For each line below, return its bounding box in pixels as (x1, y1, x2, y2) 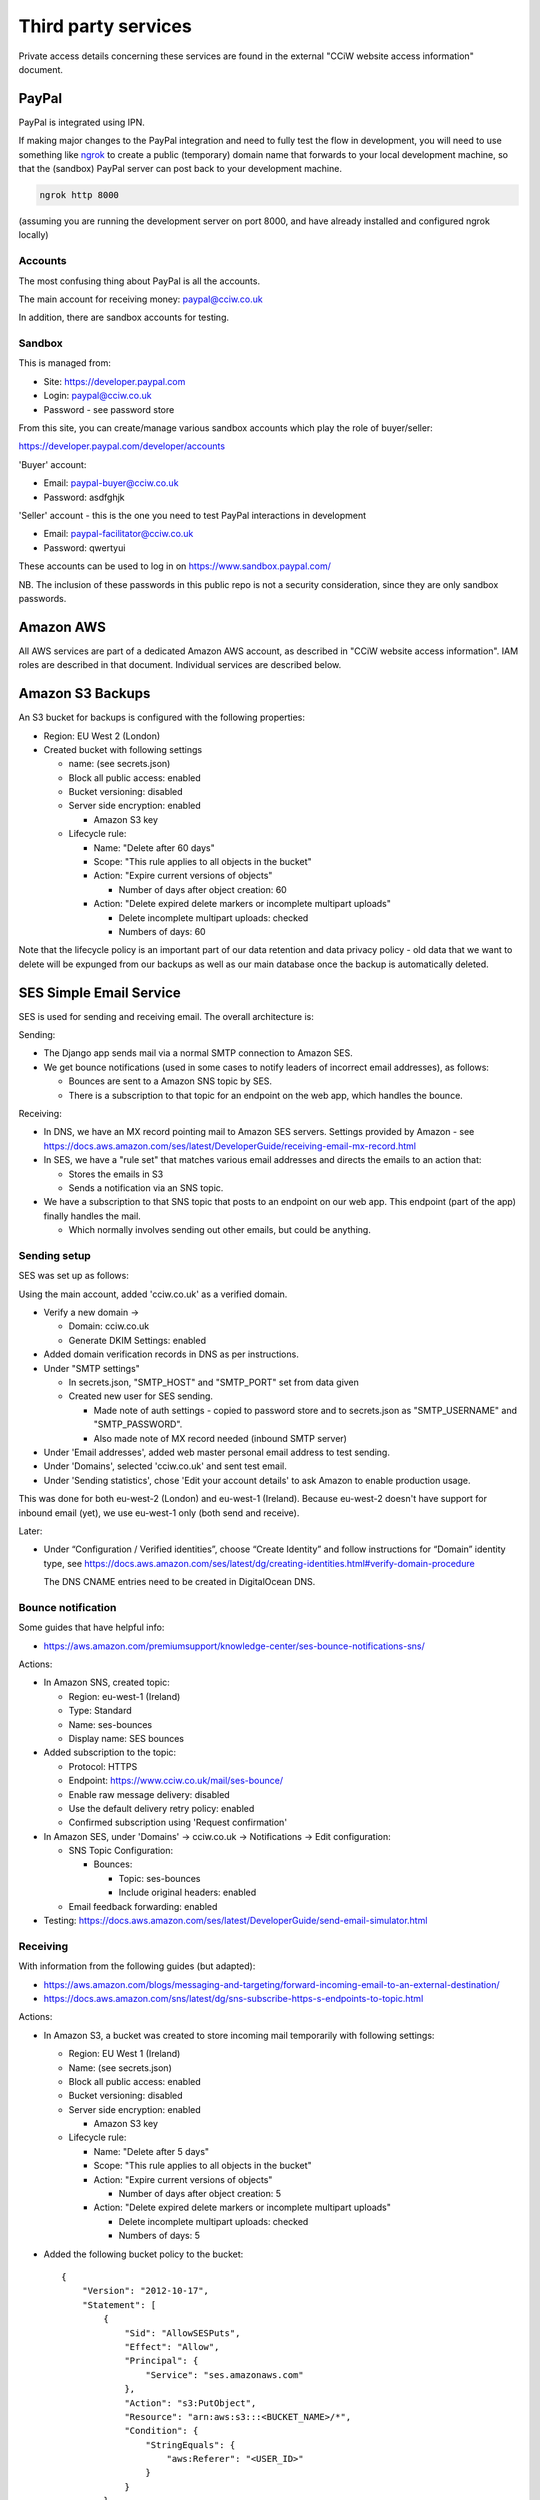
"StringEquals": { (145, 2439, 236, 2450)
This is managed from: (18, 357, 112, 369)
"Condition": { (124, 2425, 199, 2437)
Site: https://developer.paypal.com (43, 375, 186, 387)
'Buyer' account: (18, 458, 87, 470)
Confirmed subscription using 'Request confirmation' (68, 1816, 288, 1829)
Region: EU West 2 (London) (43, 730, 161, 742)
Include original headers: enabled (118, 1886, 257, 1899)
